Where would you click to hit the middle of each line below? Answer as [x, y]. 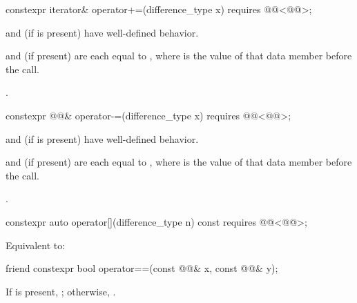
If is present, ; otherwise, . [61, 291]
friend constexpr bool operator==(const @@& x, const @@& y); [142, 268]
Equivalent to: [36, 245]
